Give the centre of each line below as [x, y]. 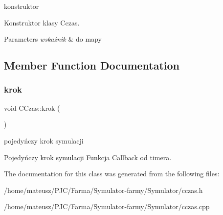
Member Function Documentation [92, 65]
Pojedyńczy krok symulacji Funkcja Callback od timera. [88, 157]
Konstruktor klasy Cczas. [42, 22]
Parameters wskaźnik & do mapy [53, 39]
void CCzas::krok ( [32, 107]
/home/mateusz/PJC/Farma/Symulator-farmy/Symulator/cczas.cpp [107, 206]
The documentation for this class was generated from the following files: [112, 174]
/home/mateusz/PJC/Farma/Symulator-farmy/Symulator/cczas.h [103, 190]
